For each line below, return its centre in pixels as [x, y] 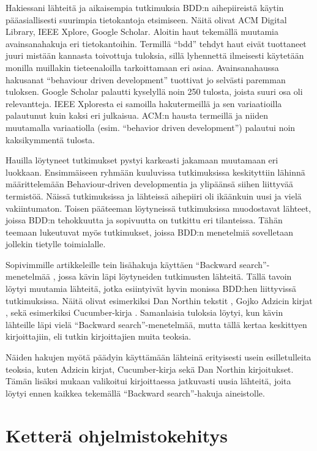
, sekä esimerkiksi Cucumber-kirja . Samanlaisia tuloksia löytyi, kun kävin [144, 312]
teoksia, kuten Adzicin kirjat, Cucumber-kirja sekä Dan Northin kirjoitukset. [150, 369]
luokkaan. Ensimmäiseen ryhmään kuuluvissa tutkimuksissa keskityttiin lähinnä [155, 172]
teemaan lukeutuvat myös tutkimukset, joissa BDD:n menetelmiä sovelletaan [149, 232]
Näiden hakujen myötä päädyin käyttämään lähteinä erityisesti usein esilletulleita [158, 357]
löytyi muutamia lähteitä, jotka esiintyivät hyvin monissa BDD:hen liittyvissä [151, 289]
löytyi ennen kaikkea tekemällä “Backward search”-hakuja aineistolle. [135, 393]
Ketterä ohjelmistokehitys [117, 435]
